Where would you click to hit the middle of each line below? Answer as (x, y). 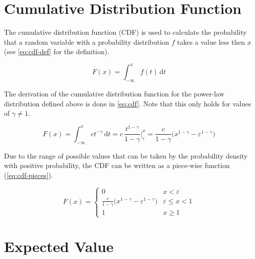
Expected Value (59, 246)
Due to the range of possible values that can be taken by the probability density (126, 155)
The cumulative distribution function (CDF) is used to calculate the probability (126, 32)
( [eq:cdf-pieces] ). (29, 175)
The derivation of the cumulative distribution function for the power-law (114, 94)
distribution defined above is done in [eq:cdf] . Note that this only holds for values (127, 103)
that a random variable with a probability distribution (87, 42)
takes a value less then (211, 42)
